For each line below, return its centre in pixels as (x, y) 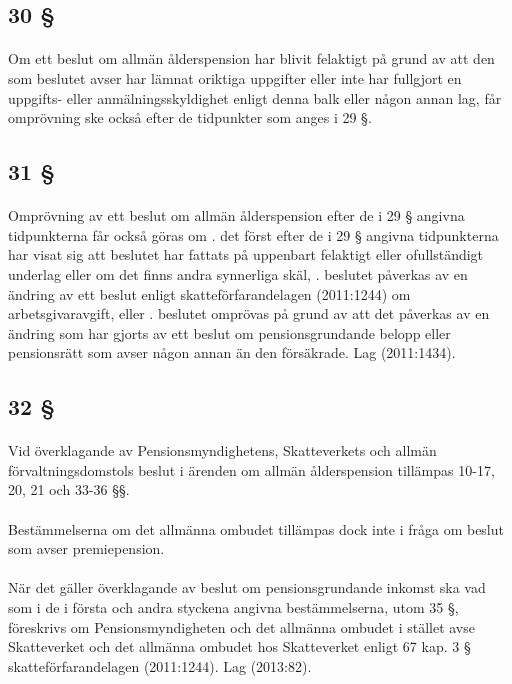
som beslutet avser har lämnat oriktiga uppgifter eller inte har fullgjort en (235, 77)
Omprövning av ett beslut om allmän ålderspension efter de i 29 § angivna (236, 215)
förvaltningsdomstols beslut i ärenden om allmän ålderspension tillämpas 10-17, (251, 469)
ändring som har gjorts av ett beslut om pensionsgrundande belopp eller (229, 332)
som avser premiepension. (86, 548)
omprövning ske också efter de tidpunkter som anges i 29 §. (190, 117)
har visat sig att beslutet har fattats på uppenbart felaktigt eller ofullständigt (246, 254)
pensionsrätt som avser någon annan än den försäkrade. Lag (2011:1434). (232, 352)
